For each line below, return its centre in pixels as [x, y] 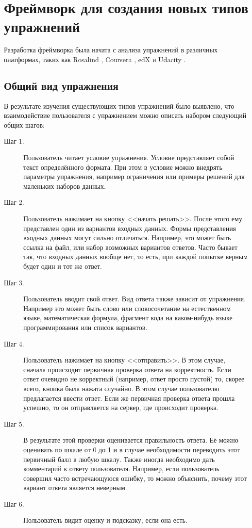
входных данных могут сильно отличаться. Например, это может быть [127, 238]
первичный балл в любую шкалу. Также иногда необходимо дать [119, 459]
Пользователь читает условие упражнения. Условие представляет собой [129, 157]
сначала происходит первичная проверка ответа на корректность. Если [127, 369]
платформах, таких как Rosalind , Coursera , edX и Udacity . [95, 59]
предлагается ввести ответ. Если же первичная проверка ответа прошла [129, 398]
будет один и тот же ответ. [63, 266]
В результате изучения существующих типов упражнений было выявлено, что [119, 106]
